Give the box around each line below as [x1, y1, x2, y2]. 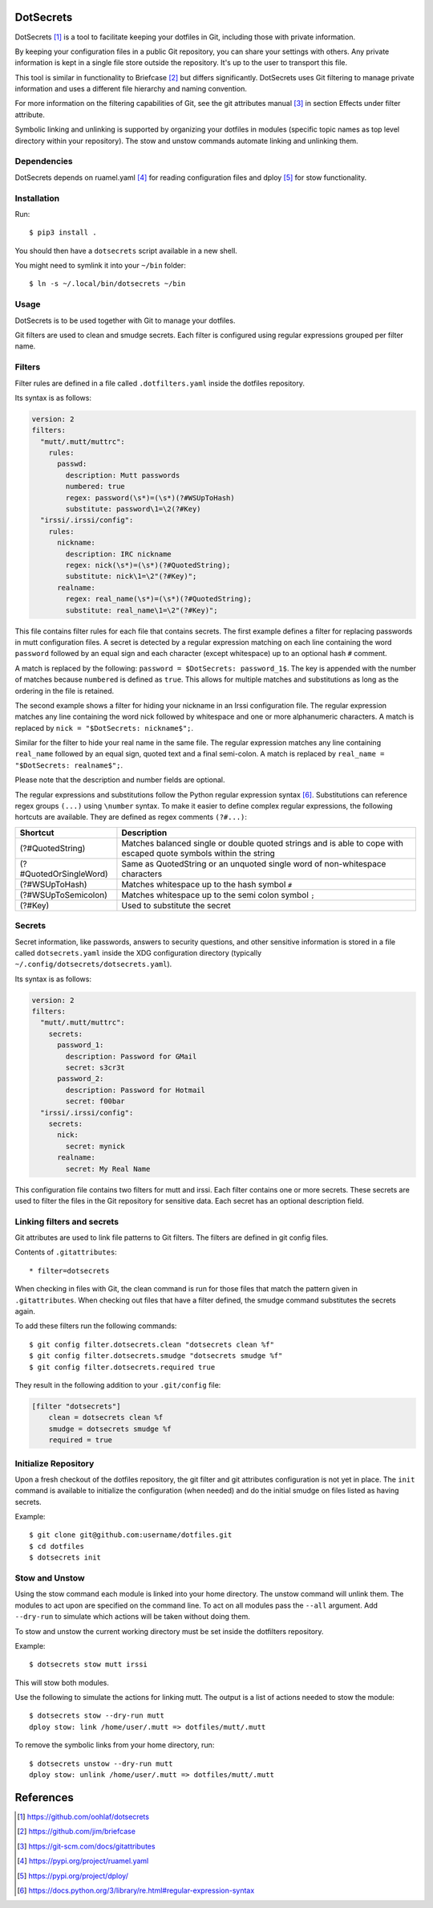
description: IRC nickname [65, 549, 172, 558]
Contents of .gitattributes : [14, 1247, 118, 1257]
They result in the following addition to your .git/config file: [14, 1380, 221, 1389]
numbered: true [65, 482, 126, 491]
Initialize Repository [14, 1457, 95, 1469]
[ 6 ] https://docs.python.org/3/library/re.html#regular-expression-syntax [17, 1886, 255, 1895]
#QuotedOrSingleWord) [19, 868, 108, 879]
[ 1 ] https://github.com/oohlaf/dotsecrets [17, 1812, 150, 1821]
